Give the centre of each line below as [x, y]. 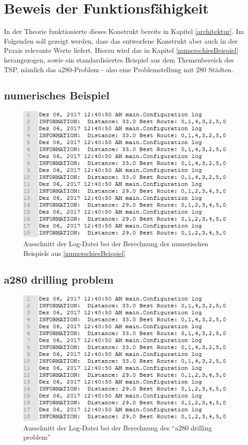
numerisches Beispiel [57, 95]
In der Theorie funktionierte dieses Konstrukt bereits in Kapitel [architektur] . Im [124, 31]
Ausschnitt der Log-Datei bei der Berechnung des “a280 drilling [118, 427]
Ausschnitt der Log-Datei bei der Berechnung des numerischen [116, 244]
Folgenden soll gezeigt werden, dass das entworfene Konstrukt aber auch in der [121, 40]
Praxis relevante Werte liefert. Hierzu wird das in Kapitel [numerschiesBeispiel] [121, 50]
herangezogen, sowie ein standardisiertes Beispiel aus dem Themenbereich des [119, 59]
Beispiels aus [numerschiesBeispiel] [74, 253]
